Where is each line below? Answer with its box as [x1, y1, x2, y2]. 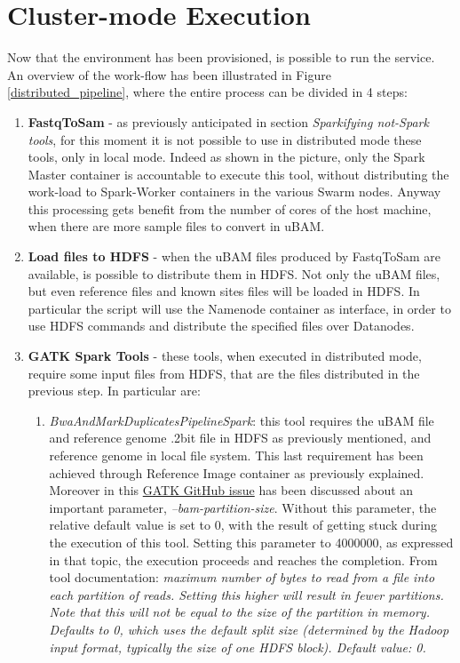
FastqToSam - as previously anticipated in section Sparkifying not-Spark [28, 112, 429, 131]
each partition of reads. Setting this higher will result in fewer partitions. [49, 585, 444, 603]
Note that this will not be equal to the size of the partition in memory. [49, 603, 430, 621]
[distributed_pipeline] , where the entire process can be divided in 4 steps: [7, 83, 408, 101]
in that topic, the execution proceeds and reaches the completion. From [49, 550, 438, 569]
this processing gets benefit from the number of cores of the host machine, [28, 199, 432, 218]
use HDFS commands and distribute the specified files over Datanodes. [28, 316, 415, 335]
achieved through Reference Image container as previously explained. [49, 463, 424, 482]
